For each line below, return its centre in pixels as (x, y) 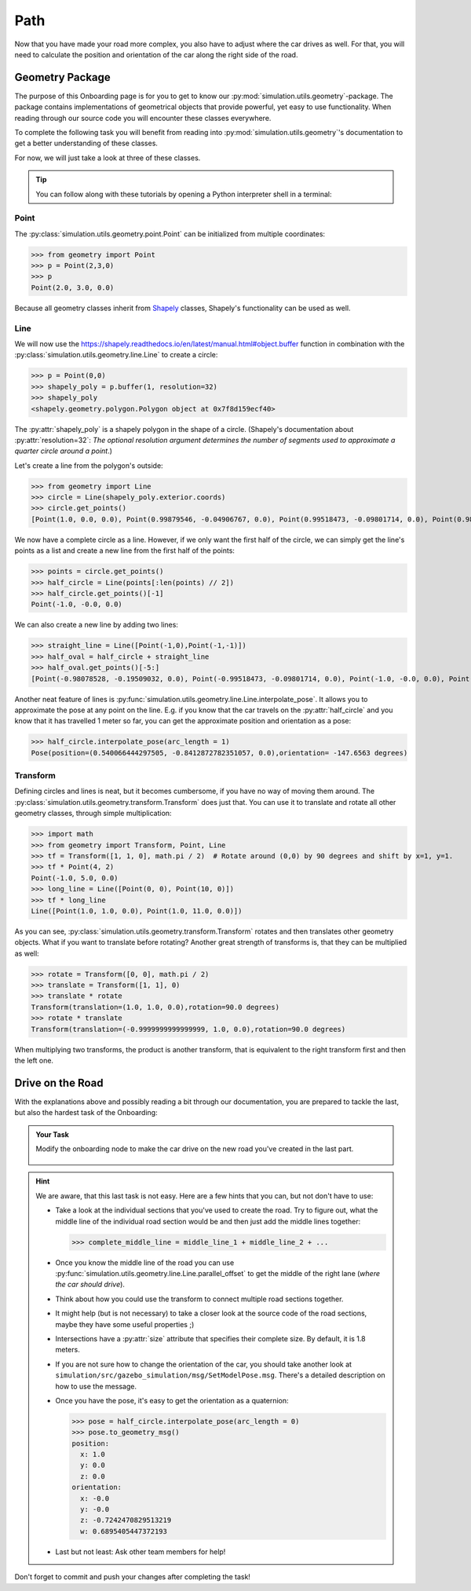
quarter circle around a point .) (64, 451)
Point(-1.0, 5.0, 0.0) (75, 878)
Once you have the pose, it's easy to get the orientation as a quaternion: (172, 1400)
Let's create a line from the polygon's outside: (89, 465)
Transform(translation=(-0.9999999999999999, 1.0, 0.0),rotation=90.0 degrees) (188, 1029)
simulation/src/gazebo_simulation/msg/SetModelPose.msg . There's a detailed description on (220, 1375)
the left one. (34, 1060)
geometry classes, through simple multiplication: (93, 814)
